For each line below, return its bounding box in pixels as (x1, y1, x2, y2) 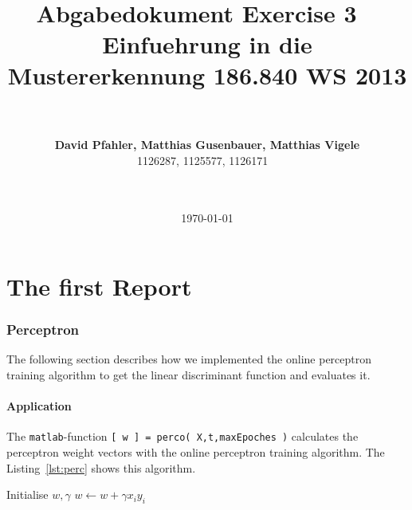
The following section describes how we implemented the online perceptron (6, 351, 372, 367)
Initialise (6, 486, 49, 503)
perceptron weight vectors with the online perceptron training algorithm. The (6, 444, 385, 461)
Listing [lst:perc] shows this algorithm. (6, 459, 196, 476)
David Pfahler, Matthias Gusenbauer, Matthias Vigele (54, 136, 360, 153)
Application (6, 398, 72, 414)
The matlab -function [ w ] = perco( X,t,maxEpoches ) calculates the (6, 428, 359, 445)
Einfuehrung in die (102, 27, 312, 60)
